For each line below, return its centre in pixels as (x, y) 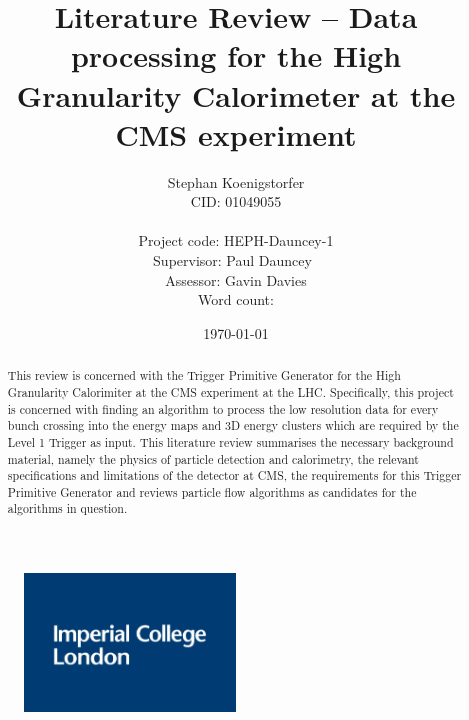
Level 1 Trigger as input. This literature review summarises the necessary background (230, 441)
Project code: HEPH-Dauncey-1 (236, 240)
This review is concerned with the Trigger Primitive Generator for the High (204, 375)
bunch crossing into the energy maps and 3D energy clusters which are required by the (233, 425)
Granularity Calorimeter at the (236, 94)
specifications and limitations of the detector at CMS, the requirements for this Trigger (234, 475)
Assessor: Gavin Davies (236, 279)
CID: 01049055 (236, 201)
